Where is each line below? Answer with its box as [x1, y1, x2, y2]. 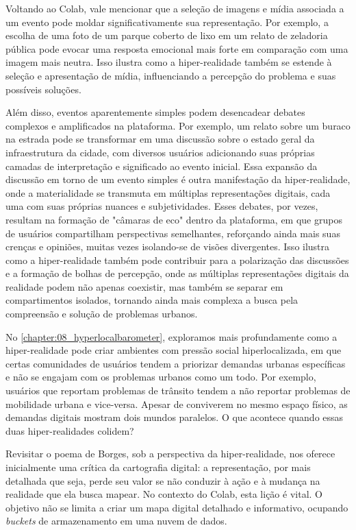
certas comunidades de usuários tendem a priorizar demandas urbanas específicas [5, 356, 346, 370]
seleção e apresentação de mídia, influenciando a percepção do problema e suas [5, 68, 336, 82]
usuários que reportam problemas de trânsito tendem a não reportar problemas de [5, 383, 351, 398]
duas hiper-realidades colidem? [5, 423, 134, 437]
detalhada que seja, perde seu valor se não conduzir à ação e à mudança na [5, 473, 320, 487]
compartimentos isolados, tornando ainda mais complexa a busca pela [5, 293, 298, 307]
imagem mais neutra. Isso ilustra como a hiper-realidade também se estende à [5, 55, 332, 69]
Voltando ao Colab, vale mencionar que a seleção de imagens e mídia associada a [5, 1, 344, 15]
